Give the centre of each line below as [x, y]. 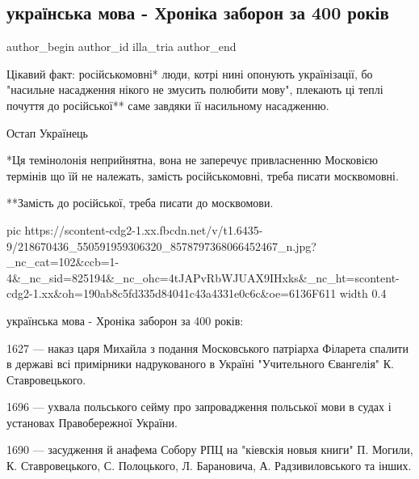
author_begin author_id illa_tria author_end [122, 47]
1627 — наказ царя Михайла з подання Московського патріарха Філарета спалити [207, 348]
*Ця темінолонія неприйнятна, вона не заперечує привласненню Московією [193, 160]
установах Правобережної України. [92, 422]
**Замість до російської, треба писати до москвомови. [140, 203]
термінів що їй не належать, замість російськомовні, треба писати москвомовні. [203, 175]
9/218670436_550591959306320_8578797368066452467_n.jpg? [161, 246]
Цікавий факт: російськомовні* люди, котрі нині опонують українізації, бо [190, 73]
